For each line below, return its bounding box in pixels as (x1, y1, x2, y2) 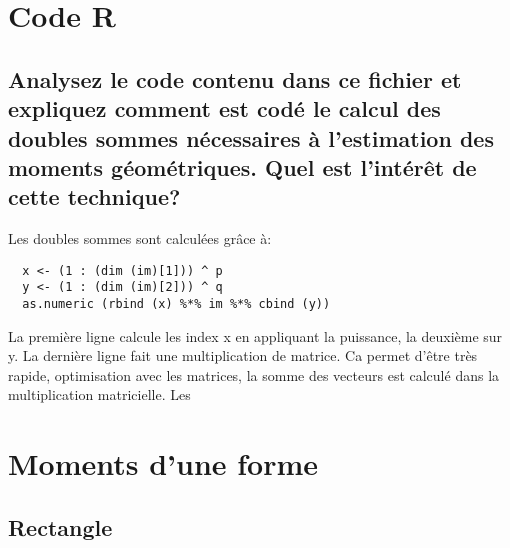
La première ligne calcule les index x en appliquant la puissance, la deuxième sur (8, 325, 503, 346)
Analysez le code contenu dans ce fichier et (8, 63, 462, 94)
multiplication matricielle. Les (8, 384, 191, 405)
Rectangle (8, 511, 113, 542)
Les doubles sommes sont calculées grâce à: (8, 228, 272, 249)
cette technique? (8, 181, 181, 212)
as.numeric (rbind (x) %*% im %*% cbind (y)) (22, 297, 331, 312)
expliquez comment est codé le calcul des (8, 93, 441, 124)
